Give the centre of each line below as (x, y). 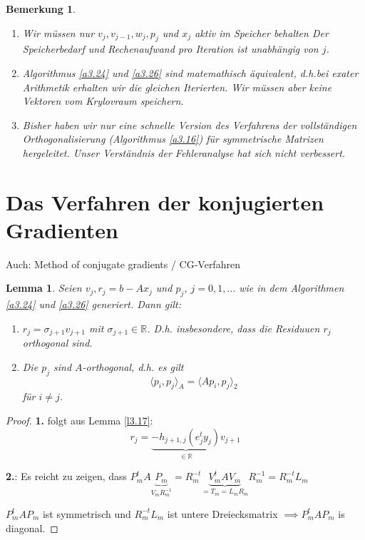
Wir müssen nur (58, 32)
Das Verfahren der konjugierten (165, 202)
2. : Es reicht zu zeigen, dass (67, 476)
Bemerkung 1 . (41, 9)
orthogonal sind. (57, 343)
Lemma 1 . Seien (44, 288)
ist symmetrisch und (87, 513)
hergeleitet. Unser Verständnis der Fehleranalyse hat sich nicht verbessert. (184, 152)
